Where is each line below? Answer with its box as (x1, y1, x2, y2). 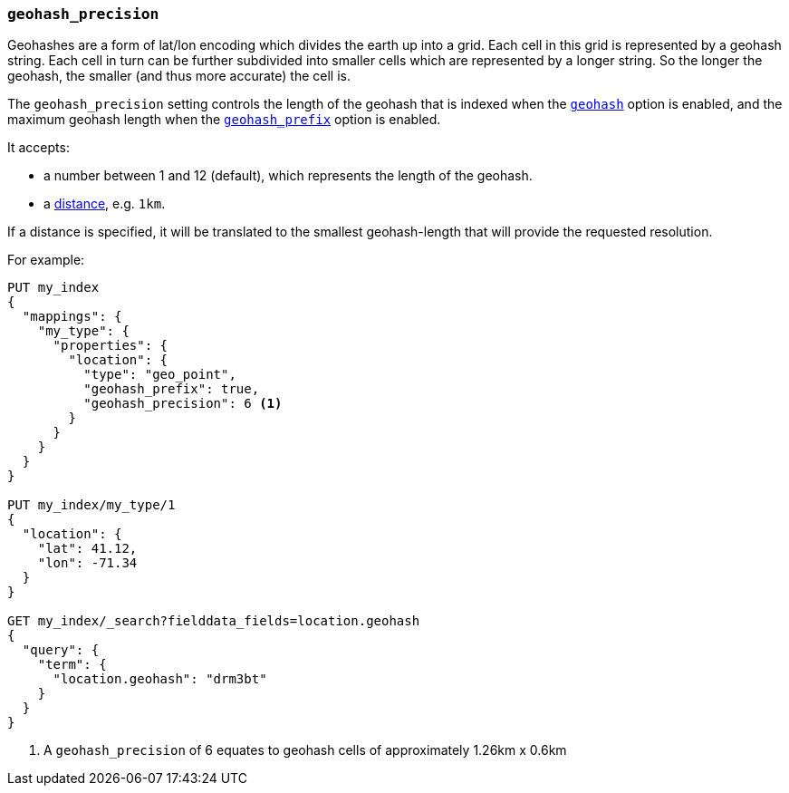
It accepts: (7, 140, 70, 156)
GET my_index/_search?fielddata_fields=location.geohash (7, 614, 420, 629)
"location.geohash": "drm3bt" (53, 672, 267, 687)
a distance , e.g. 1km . (43, 196, 166, 212)
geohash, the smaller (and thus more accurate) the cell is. (7, 68, 351, 84)
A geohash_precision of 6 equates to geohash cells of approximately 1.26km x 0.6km (43, 742, 567, 759)
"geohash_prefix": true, (83, 382, 260, 397)
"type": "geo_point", (83, 367, 236, 382)
